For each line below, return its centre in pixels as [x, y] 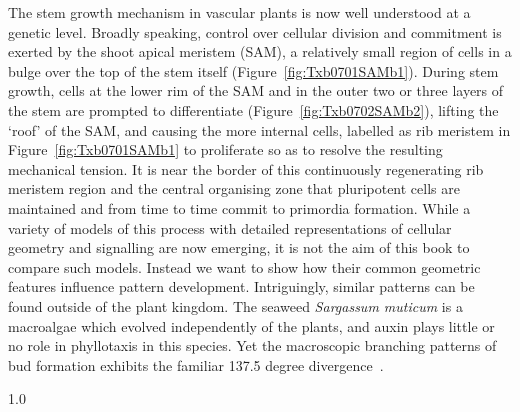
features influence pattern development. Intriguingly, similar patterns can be [241, 286]
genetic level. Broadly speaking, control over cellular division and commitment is [255, 31]
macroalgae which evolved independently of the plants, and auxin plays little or [251, 325]
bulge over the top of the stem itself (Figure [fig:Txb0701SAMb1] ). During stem [253, 70]
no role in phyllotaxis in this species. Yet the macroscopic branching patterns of [252, 345]
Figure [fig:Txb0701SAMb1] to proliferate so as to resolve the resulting [225, 149]
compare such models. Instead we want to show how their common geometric [244, 266]
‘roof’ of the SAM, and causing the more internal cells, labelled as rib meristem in [259, 129]
